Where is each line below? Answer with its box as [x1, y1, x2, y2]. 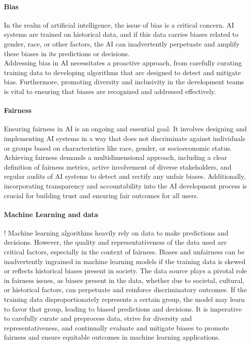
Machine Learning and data [4, 209, 99, 219]
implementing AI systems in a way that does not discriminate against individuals [4, 133, 246, 143]
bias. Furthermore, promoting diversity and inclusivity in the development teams [4, 77, 244, 87]
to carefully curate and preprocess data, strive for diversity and [4, 313, 192, 323]
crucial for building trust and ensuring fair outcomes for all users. [4, 190, 199, 200]
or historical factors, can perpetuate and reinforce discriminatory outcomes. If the [4, 284, 247, 295]
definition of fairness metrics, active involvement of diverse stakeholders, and [4, 161, 232, 172]
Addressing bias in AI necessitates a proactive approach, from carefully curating [4, 58, 242, 68]
